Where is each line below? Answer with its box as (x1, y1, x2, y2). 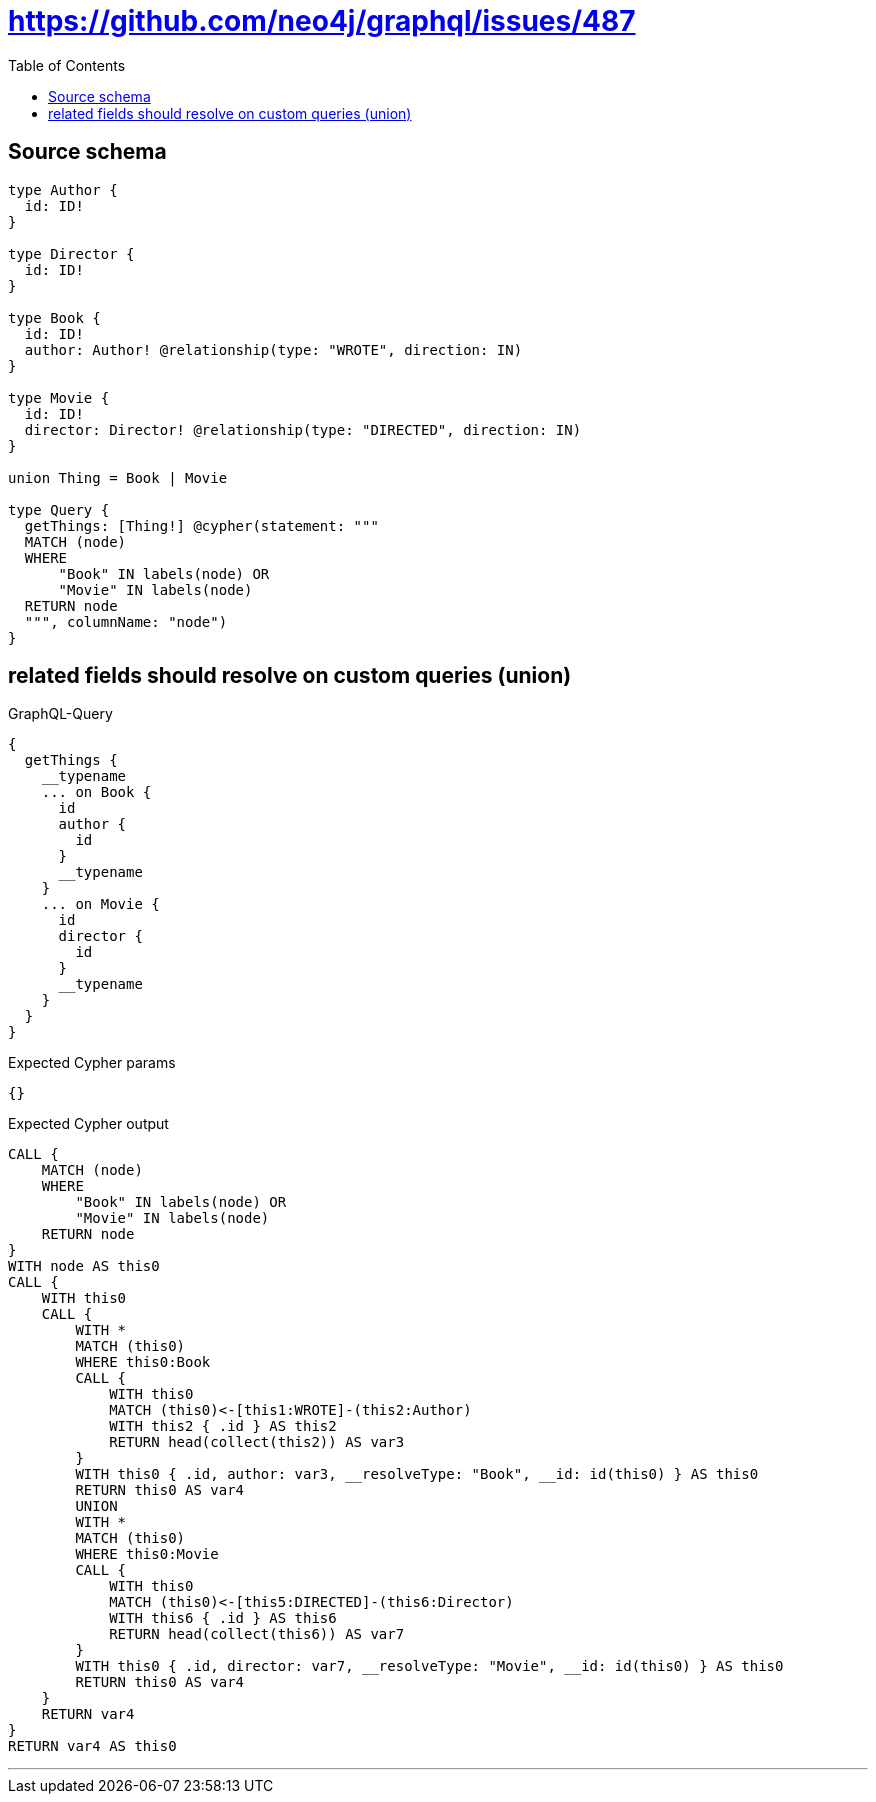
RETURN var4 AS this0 (8, 1738, 177, 1755)
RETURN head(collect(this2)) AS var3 (109, 1434, 405, 1451)
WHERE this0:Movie (75, 1546, 219, 1563)
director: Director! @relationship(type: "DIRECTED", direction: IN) (24, 421, 582, 438)
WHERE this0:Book (75, 1354, 211, 1371)
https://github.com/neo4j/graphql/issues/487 (8, 4, 636, 38)
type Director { (8, 245, 135, 262)
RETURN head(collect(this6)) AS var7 (109, 1626, 405, 1643)
